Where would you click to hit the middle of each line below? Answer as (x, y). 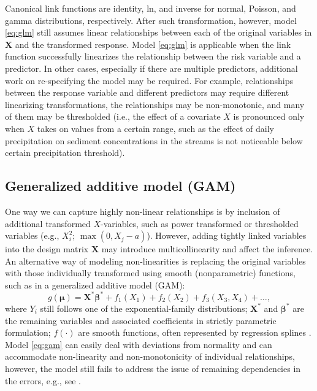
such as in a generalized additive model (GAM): (95, 285)
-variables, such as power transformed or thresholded (200, 223)
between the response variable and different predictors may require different (147, 92)
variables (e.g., (32, 235)
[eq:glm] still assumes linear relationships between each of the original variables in (158, 32)
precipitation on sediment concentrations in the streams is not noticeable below (154, 140)
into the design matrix (47, 249)
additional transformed (48, 223)
